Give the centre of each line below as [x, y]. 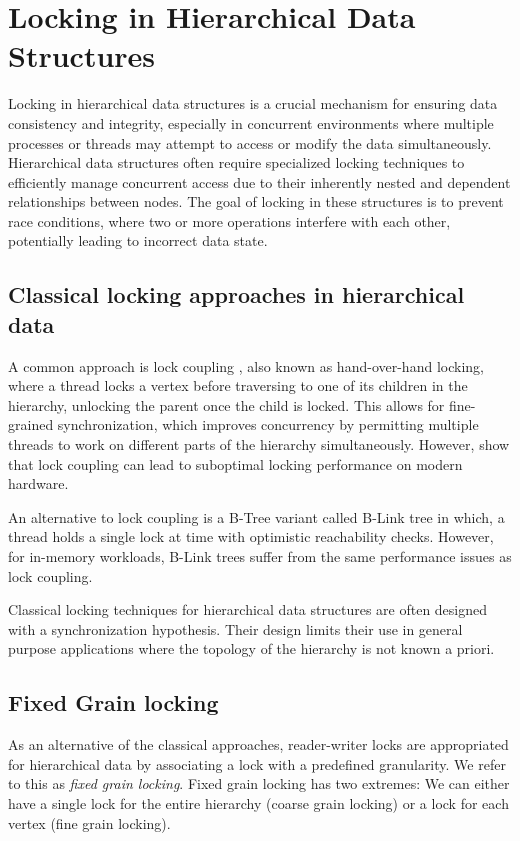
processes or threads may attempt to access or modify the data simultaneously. [250, 142]
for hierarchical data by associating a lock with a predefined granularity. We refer [257, 763]
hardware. [38, 483]
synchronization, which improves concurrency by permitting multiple [268, 424]
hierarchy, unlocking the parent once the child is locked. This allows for [226, 404]
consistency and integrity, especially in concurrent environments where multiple [251, 122]
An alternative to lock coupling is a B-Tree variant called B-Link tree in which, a [256, 516]
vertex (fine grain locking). [89, 822]
